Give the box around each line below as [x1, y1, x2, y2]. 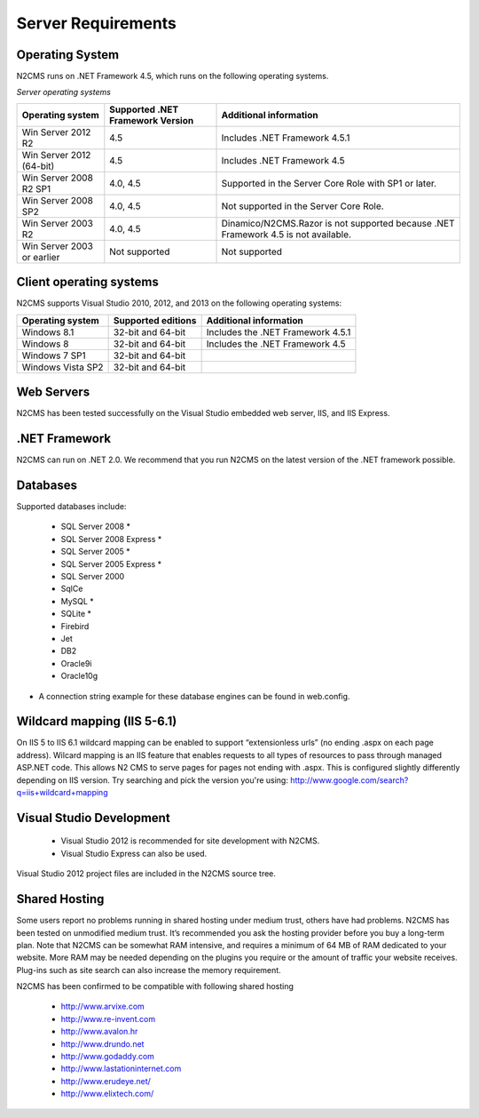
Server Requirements [16, 13, 177, 33]
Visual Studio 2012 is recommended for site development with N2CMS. [60, 835, 320, 846]
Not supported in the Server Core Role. [221, 200, 385, 212]
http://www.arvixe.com [60, 1001, 145, 1012]
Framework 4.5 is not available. [221, 228, 352, 240]
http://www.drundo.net [60, 1038, 145, 1049]
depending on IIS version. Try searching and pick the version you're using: [16, 774, 288, 786]
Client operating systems [16, 275, 160, 290]
